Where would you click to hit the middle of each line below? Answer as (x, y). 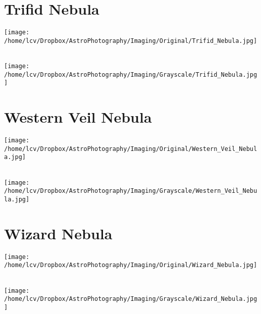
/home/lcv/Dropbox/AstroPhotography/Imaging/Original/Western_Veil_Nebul (131, 149)
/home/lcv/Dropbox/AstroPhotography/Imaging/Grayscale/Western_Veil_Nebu (131, 191)
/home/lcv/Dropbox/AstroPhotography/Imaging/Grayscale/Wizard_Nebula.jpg (131, 299)
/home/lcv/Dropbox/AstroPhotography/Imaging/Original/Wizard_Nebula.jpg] (131, 265)
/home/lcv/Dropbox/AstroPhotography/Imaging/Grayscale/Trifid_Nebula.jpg (131, 74)
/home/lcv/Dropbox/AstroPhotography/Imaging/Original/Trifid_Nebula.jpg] (131, 41)
